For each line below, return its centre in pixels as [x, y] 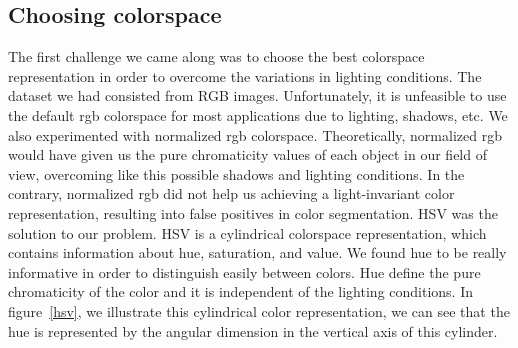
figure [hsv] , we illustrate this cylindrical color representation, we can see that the [259, 310]
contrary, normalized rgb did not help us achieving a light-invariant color [231, 193]
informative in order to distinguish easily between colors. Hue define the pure [244, 271]
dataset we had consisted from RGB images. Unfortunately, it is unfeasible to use [257, 95]
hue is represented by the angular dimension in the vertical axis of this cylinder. [253, 330]
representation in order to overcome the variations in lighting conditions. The [245, 75]
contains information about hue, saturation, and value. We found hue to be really [257, 252]
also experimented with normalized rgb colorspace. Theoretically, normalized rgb [255, 134]
